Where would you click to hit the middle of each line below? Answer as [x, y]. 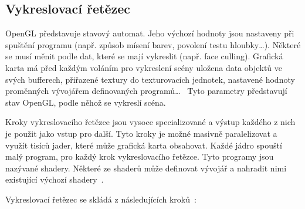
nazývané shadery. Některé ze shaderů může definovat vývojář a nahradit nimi [146, 168]
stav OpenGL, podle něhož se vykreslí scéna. [86, 102]
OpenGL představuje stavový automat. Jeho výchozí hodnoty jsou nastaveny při [150, 33]
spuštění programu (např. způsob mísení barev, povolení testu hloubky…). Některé [153, 44]
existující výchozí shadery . [55, 179]
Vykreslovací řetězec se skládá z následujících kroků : [101, 199]
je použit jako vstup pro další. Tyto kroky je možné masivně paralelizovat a [141, 133]
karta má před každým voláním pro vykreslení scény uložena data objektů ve [144, 67]
